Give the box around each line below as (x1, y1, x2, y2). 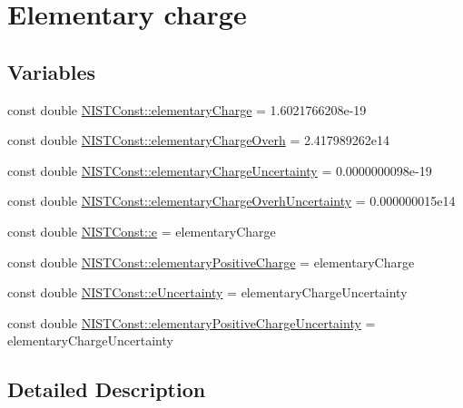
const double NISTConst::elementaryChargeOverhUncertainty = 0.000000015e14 (7, 191, 456, 210)
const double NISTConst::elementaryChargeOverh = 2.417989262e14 (7, 131, 390, 150)
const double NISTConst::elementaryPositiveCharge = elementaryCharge (7, 252, 415, 271)
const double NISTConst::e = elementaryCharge (7, 221, 276, 240)
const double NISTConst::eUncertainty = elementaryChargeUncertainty (7, 283, 408, 302)
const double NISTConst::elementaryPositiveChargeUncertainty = (7, 313, 376, 332)
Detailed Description (7, 375, 206, 403)
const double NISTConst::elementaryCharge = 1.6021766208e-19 (7, 100, 367, 119)
